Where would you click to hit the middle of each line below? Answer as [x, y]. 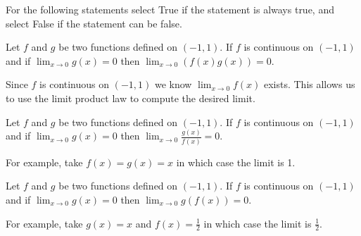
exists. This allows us [309, 84]
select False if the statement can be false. [94, 23]
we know [173, 84]
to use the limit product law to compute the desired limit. [131, 98]
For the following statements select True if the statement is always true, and [170, 9]
